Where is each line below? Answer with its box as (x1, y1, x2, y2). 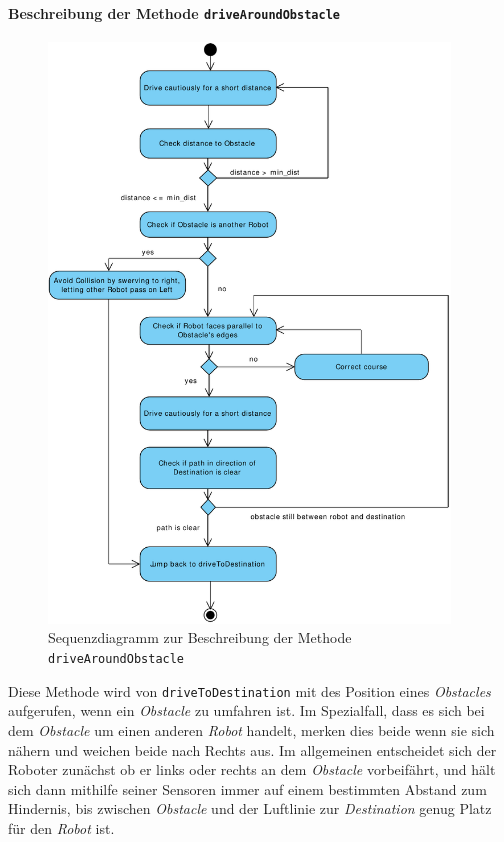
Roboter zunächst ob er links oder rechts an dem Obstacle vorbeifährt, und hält (8, 759, 496, 780)
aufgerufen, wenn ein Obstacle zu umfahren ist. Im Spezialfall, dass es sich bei (8, 700, 485, 721)
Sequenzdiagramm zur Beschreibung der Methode (48, 627, 352, 648)
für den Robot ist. (8, 817, 115, 838)
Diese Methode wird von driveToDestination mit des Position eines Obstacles (8, 680, 491, 701)
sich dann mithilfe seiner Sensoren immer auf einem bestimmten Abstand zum (8, 778, 487, 799)
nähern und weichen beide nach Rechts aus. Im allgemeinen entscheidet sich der (8, 739, 497, 760)
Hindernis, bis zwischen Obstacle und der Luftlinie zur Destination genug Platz (8, 798, 492, 819)
